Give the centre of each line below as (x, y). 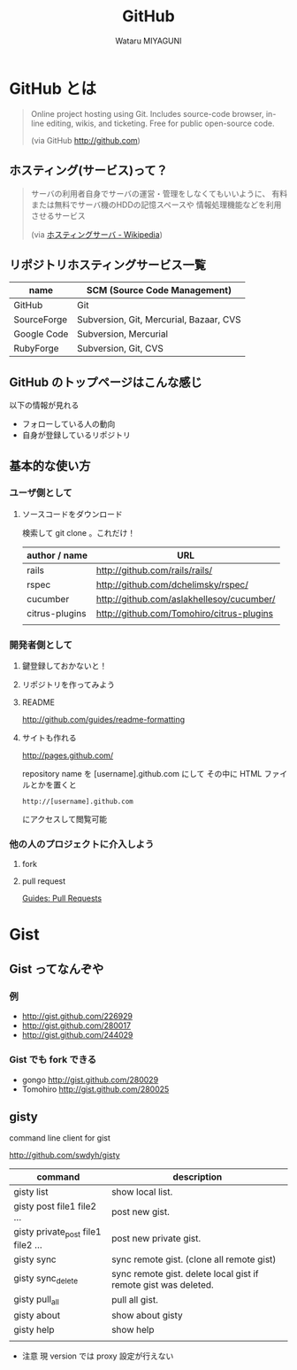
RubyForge (36, 349)
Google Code (41, 334)
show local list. (142, 1192)
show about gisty (147, 1315)
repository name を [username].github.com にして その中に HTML (142, 774)
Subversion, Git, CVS (120, 349)
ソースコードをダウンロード (72, 514)
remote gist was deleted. (163, 1284)
